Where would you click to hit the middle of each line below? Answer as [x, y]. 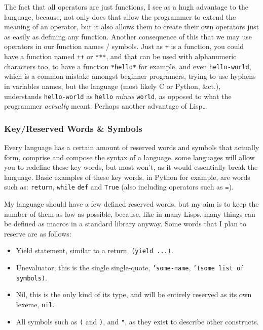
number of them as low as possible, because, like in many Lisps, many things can [130, 214]
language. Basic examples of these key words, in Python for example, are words [127, 177]
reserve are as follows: [38, 233]
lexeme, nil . [35, 304]
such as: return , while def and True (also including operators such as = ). [119, 187]
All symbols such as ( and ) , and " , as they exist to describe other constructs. [137, 321]
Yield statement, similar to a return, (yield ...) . [95, 250]
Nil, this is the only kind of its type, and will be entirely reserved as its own [134, 294]
